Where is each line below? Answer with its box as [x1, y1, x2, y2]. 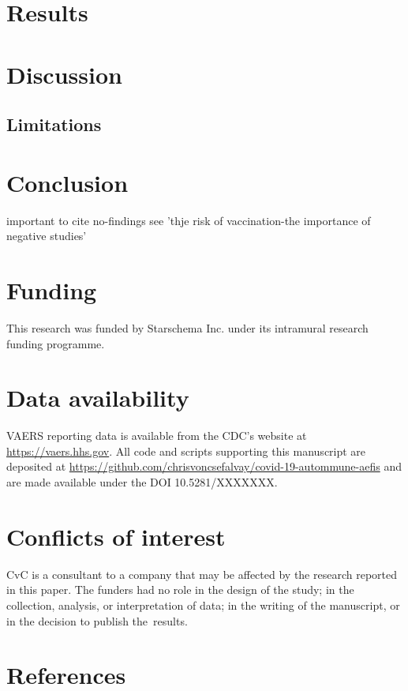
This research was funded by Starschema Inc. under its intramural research [6, 319, 369, 336]
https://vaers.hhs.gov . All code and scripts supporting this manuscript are [6, 442, 366, 459]
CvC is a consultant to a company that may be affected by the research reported [6, 565, 397, 582]
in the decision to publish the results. [6, 612, 188, 629]
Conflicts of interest [6, 520, 226, 552]
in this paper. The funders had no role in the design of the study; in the [6, 581, 354, 598]
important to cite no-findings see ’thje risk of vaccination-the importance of [6, 212, 371, 228]
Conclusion [6, 166, 129, 198]
